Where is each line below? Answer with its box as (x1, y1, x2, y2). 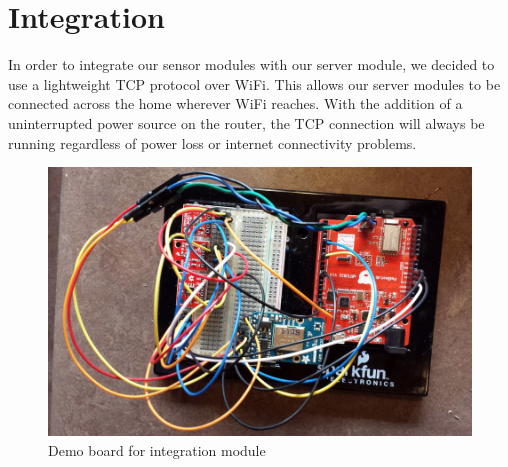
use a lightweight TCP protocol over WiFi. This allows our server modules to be (8, 73, 501, 94)
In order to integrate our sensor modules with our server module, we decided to (8, 54, 495, 75)
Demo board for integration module (48, 440, 266, 461)
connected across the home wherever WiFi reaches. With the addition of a (8, 93, 463, 114)
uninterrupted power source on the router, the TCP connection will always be (8, 112, 485, 133)
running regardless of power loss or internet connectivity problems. (8, 132, 417, 153)
